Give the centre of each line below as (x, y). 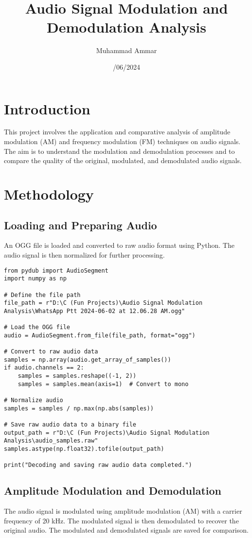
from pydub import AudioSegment (56, 270)
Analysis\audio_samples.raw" (51, 441)
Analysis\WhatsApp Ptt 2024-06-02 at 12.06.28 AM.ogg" (95, 311)
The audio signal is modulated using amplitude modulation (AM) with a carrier (123, 511)
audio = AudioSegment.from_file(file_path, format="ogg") (100, 335)
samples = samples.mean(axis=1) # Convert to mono (103, 384)
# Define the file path (42, 295)
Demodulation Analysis (126, 27)
